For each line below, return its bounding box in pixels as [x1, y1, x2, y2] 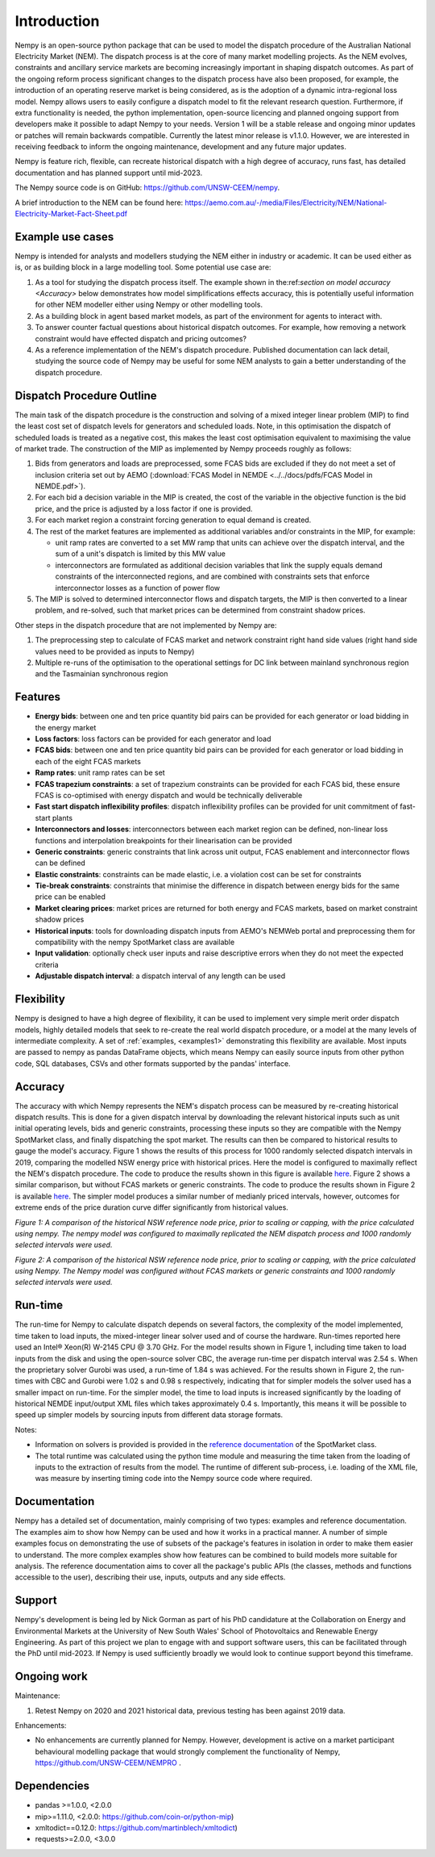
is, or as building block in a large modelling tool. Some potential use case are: [14, 262, 271, 272]
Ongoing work [14, 1670, 88, 1683]
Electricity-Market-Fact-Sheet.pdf [14, 209, 128, 219]
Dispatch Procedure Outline [14, 388, 157, 403]
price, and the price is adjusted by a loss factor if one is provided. [35, 504, 253, 513]
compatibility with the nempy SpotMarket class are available [35, 937, 235, 947]
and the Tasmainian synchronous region [35, 669, 168, 679]
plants [52, 813, 72, 822]
